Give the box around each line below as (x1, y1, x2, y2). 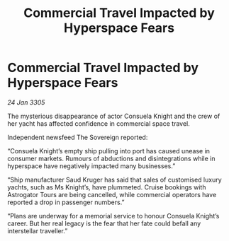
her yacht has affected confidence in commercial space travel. (7, 119, 190, 128)
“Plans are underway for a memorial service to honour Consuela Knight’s (7, 211, 220, 220)
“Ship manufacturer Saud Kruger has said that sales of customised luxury (7, 175, 222, 184)
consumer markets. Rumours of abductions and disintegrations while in (7, 154, 216, 163)
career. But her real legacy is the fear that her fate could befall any (7, 219, 201, 228)
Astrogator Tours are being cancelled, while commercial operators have (7, 190, 217, 199)
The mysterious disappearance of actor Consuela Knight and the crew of (7, 112, 220, 120)
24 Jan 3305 (7, 98, 45, 107)
